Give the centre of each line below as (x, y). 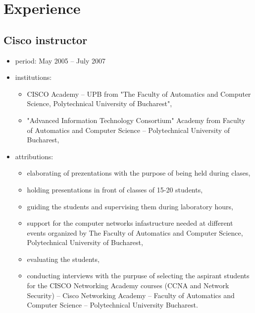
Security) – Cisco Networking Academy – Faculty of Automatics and (131, 295)
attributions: (34, 156)
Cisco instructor (46, 39)
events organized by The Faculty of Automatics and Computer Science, (135, 232)
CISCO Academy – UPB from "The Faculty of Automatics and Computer (139, 94)
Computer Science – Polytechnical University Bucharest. (112, 305)
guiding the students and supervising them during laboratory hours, (130, 206)
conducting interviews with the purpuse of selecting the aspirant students (138, 276)
